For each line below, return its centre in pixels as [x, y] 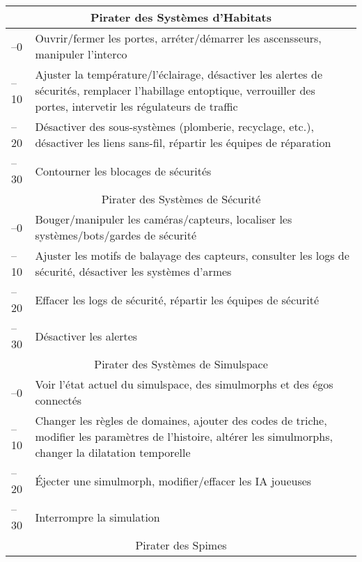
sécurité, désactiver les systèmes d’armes [133, 271]
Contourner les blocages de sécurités [123, 171]
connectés [58, 400]
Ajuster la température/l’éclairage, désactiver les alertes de [179, 74]
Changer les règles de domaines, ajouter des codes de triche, [181, 420]
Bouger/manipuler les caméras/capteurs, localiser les [164, 219]
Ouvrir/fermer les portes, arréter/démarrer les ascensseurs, [178, 38]
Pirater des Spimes [181, 545]
